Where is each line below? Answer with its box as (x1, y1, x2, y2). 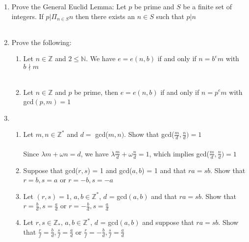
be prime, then (74, 87, 119, 97)
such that (156, 11, 184, 21)
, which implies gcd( (149, 148, 209, 158)
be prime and (134, 1, 174, 11)
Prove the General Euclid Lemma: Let (11, 1, 126, 11)
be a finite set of (183, 1, 232, 11)
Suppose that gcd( (23, 165, 78, 175)
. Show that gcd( (124, 129, 174, 139)
